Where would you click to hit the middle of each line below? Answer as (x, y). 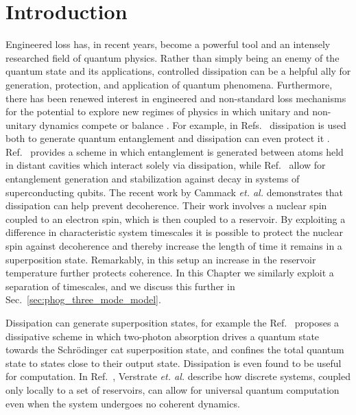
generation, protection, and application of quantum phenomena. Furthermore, (169, 84)
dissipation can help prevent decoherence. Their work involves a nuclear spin (166, 205)
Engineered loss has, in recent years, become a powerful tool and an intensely (168, 44)
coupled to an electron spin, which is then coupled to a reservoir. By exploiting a (176, 218)
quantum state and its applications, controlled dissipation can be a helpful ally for (178, 71)
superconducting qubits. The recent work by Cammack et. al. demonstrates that (175, 192)
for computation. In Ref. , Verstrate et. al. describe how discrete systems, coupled (178, 376)
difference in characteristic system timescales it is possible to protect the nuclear (174, 232)
